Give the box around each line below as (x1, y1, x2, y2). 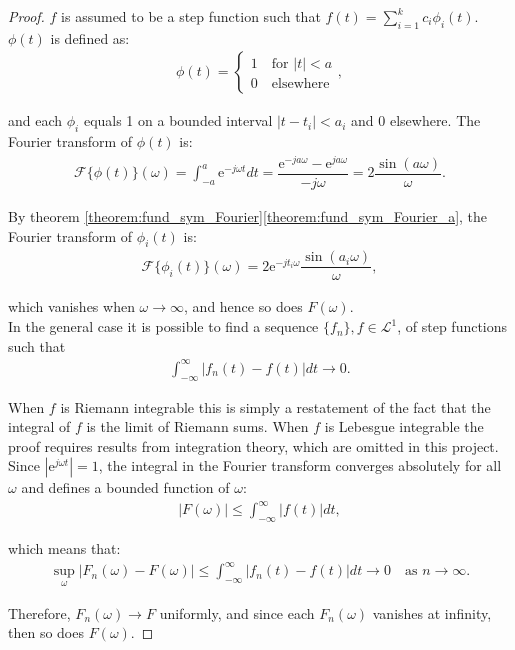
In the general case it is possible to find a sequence (8, 316, 319, 337)
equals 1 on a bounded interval (83, 110, 273, 131)
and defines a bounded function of (21, 477, 230, 498)
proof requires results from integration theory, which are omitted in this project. (8, 435, 499, 456)
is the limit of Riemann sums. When (86, 416, 309, 437)
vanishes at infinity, (372, 602, 492, 623)
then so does (8, 622, 84, 643)
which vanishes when (8, 296, 135, 317)
